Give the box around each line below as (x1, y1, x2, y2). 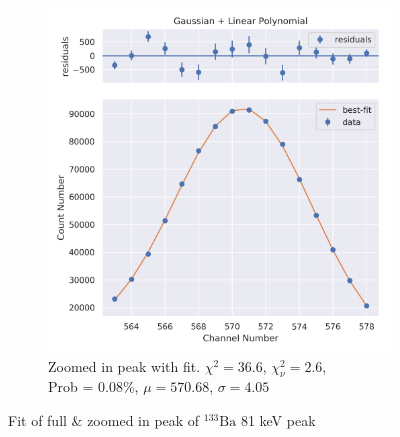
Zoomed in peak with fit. (48, 355, 201, 376)
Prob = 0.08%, (48, 376, 139, 397)
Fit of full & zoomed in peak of (8, 409, 200, 430)
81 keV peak (240, 409, 316, 430)
